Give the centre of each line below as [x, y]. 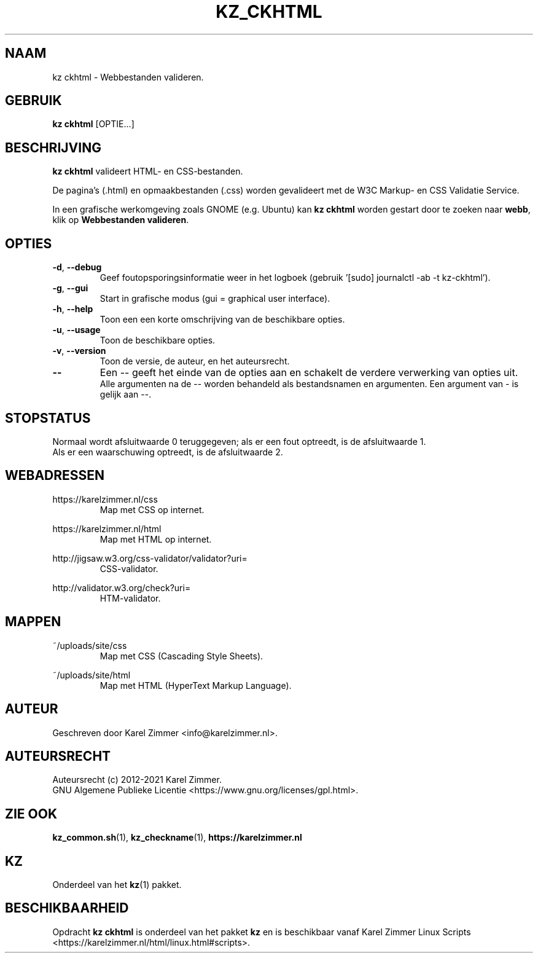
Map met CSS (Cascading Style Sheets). [181, 656]
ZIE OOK [31, 814]
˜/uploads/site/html [92, 675]
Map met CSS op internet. [152, 509]
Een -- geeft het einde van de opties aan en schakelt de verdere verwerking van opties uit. [309, 373]
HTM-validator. [130, 598]
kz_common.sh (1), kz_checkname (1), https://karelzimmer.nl [177, 838]
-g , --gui [70, 288]
